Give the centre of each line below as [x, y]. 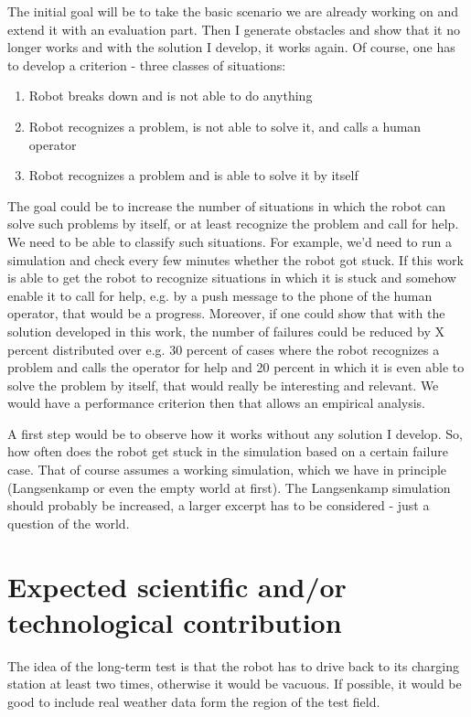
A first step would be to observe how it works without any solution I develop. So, [235, 433]
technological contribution [175, 621]
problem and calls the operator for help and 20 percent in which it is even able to [236, 367]
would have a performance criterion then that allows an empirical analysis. [216, 403]
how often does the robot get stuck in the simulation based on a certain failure [228, 451]
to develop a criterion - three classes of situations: [147, 64]
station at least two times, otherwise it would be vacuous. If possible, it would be [235, 684]
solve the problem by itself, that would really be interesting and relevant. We [223, 385]
